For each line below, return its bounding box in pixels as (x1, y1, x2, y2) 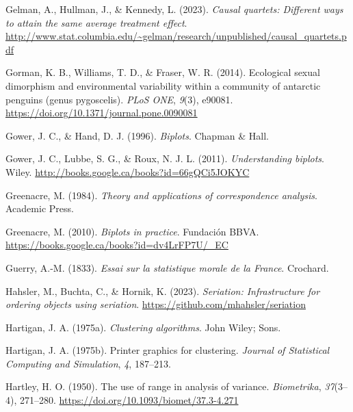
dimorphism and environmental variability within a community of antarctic (5, 78, 321, 92)
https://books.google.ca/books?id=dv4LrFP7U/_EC (5, 237, 228, 252)
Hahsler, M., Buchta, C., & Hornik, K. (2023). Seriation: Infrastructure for (5, 283, 320, 298)
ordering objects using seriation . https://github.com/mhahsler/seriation (5, 297, 306, 311)
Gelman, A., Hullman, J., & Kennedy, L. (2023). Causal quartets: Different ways (5, 2, 343, 16)
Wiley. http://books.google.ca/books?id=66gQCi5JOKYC (5, 164, 250, 179)
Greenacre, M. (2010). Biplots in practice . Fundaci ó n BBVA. (5, 224, 259, 238)
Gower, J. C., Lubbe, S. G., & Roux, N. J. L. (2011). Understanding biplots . (5, 151, 324, 166)
